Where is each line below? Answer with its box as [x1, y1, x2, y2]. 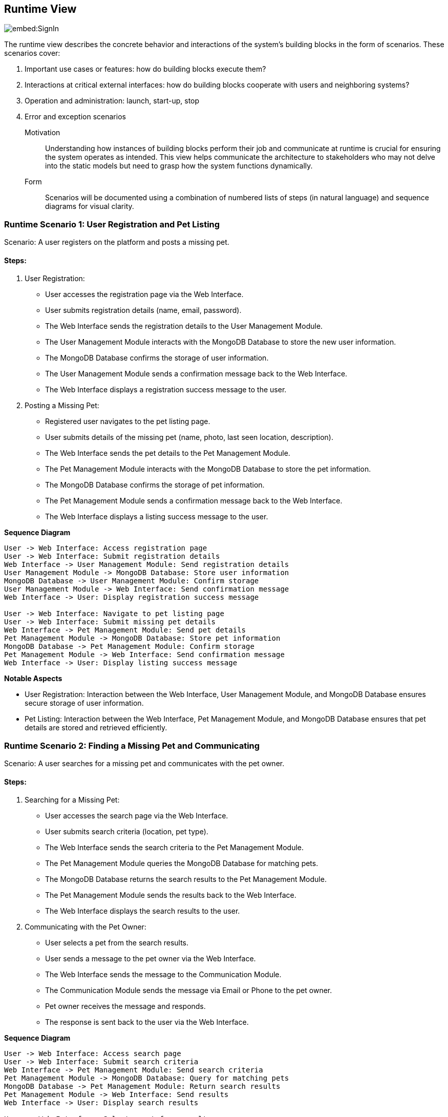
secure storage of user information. [25, 699, 144, 708]
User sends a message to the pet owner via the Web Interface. [45, 954, 256, 963]
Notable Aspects [4, 674, 62, 683]
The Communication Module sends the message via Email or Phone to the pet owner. [45, 986, 332, 995]
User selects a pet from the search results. [45, 938, 189, 947]
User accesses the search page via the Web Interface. [45, 811, 228, 820]
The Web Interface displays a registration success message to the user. [45, 385, 287, 394]
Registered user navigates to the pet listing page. [45, 417, 210, 426]
